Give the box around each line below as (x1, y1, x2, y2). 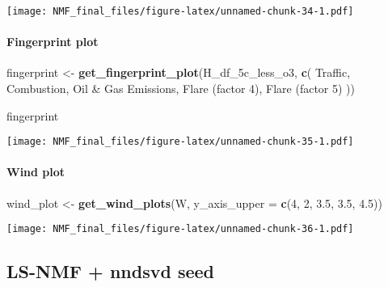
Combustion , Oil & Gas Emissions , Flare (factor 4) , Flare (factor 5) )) (6, 80, 355, 97)
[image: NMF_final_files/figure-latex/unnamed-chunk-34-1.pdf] (6, 6, 354, 17)
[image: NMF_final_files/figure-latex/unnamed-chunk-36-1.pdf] (6, 223, 354, 235)
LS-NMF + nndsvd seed (6, 259, 214, 284)
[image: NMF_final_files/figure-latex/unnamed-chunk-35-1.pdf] (6, 136, 354, 148)
